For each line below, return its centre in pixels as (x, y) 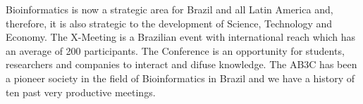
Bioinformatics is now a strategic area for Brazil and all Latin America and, (170, 9)
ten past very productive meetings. (81, 92)
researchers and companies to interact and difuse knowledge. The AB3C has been (181, 64)
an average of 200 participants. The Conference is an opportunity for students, (175, 50)
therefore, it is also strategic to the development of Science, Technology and (169, 23)
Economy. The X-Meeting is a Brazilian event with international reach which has (181, 37)
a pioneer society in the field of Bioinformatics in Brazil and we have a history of (180, 78)
